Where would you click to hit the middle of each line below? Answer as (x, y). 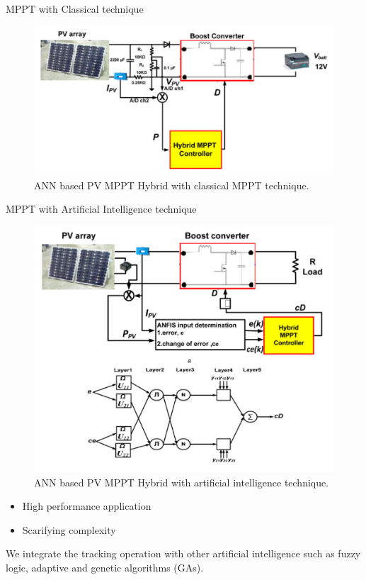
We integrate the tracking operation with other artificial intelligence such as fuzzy (183, 553)
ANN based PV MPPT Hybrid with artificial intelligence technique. (182, 482)
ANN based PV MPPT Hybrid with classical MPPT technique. (172, 185)
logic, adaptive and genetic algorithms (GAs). (105, 567)
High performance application (87, 506)
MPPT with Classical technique (75, 9)
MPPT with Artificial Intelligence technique (101, 209)
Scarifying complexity (69, 529)
